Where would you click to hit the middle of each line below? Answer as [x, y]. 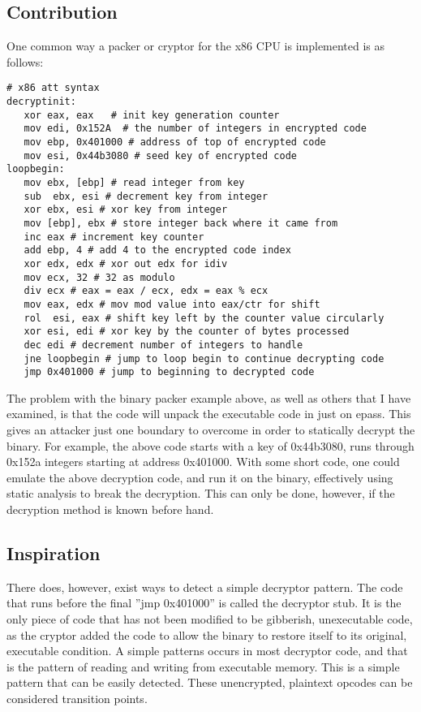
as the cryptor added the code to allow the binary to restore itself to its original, [207, 634]
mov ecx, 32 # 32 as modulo [99, 277]
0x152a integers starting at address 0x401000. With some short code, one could [203, 462]
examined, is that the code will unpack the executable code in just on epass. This [209, 414]
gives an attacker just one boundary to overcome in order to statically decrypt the [211, 430]
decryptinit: [41, 102]
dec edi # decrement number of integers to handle [163, 345]
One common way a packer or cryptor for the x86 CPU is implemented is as [196, 46]
